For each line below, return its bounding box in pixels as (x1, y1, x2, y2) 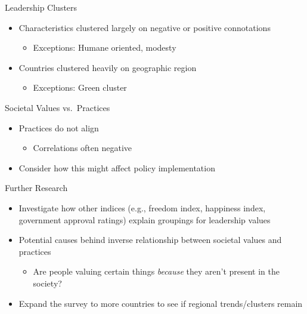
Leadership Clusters (5, 1, 77, 13)
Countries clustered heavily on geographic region (18, 61, 197, 73)
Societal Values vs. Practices (5, 101, 110, 113)
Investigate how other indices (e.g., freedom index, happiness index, (18, 201, 266, 214)
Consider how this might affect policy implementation (18, 161, 215, 174)
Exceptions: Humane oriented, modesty (33, 41, 176, 54)
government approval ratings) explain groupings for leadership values (18, 213, 271, 226)
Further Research (5, 181, 68, 194)
